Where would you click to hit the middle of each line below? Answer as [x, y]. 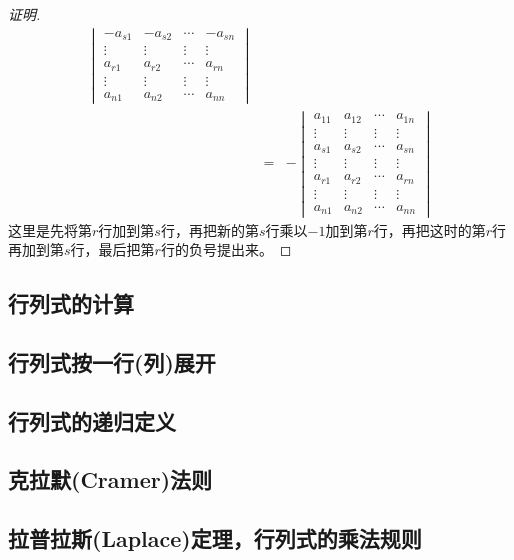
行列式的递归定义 [92, 420]
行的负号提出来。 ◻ [226, 249]
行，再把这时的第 [429, 229]
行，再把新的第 [209, 229]
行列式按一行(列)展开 [112, 361]
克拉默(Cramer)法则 [110, 479]
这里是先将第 [50, 229]
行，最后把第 [112, 249]
